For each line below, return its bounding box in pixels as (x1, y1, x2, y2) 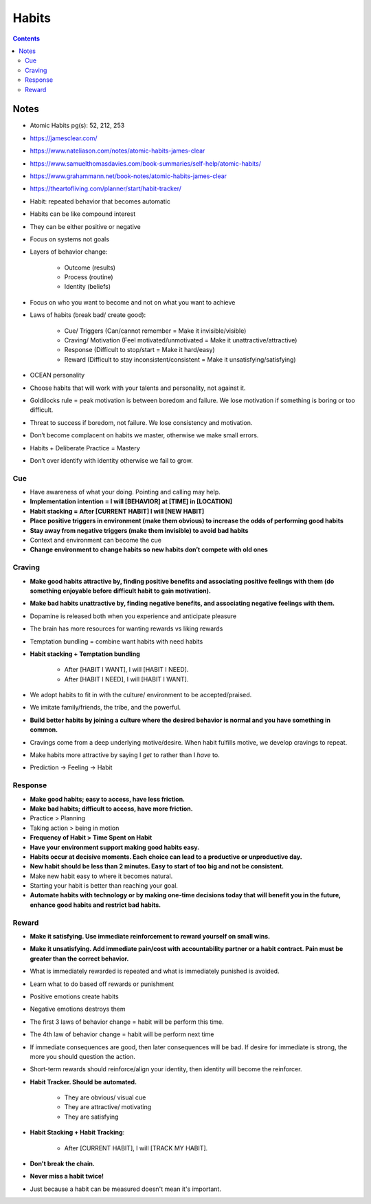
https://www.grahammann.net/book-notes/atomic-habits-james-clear (30, 172, 227, 180)
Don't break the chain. (30, 1159, 95, 1168)
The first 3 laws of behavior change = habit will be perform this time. (30, 1018, 225, 1026)
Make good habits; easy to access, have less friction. (30, 795, 185, 803)
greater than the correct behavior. (30, 954, 129, 963)
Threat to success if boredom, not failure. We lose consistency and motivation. (30, 418, 253, 426)
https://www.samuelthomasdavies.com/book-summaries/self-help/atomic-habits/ (30, 159, 261, 168)
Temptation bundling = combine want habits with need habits (30, 637, 203, 646)
